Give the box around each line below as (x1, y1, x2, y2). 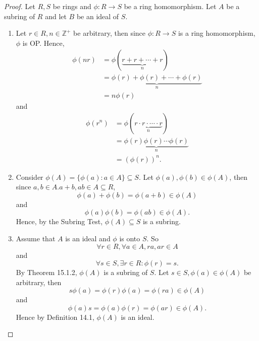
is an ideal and (65, 233, 111, 243)
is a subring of (103, 267, 148, 278)
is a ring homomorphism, (178, 28, 255, 38)
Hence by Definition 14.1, (16, 311, 94, 322)
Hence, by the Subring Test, (16, 216, 103, 227)
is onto (119, 233, 140, 243)
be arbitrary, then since (73, 28, 146, 38)
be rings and (53, 1, 91, 11)
